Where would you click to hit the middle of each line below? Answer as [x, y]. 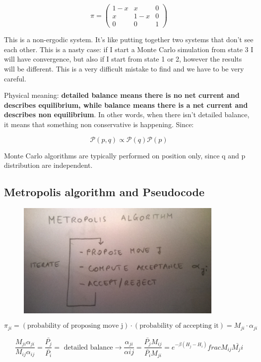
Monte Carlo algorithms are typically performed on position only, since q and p [125, 155]
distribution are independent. [48, 165]
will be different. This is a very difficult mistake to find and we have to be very [124, 68]
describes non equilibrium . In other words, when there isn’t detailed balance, [127, 114]
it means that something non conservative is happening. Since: [99, 124]
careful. [15, 78]
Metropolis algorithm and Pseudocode [104, 192]
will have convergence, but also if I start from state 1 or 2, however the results [123, 59]
